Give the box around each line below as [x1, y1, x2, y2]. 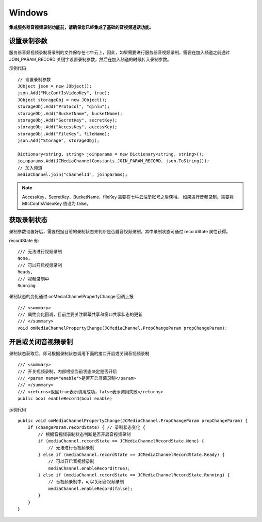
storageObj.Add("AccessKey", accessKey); [17, 124, 117, 130]
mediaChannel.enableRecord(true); [48, 465, 131, 471]
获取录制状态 [9, 216, 48, 224]
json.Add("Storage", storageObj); [17, 138, 99, 143]
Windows [9, 7, 48, 18]
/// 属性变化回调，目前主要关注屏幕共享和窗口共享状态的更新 [17, 312, 143, 318]
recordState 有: [9, 237, 40, 243]
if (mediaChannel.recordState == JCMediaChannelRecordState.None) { [38, 438, 205, 444]
